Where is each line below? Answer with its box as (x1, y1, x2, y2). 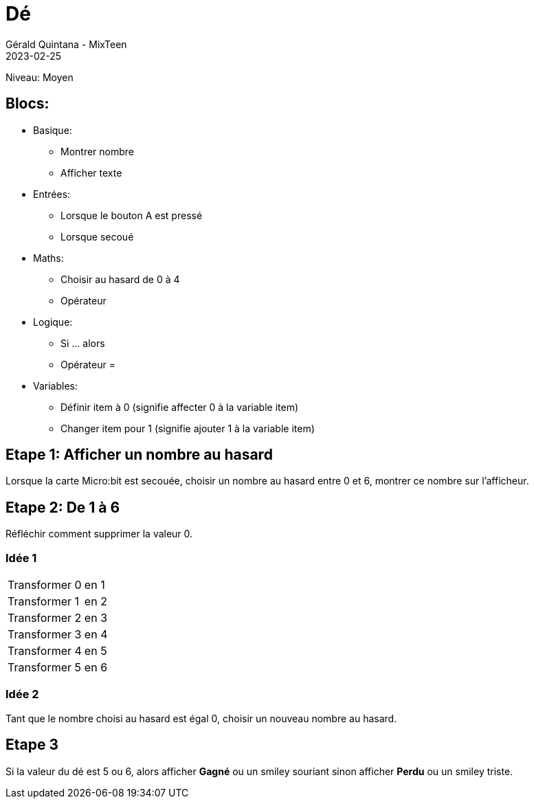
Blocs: (5, 95, 49, 113)
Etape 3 (5, 736, 59, 754)
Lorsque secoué (60, 230, 134, 243)
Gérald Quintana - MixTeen (5, 38, 127, 50)
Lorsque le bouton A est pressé (60, 209, 203, 221)
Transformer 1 (8, 594, 80, 609)
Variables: (33, 379, 78, 392)
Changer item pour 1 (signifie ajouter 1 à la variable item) (60, 422, 315, 434)
